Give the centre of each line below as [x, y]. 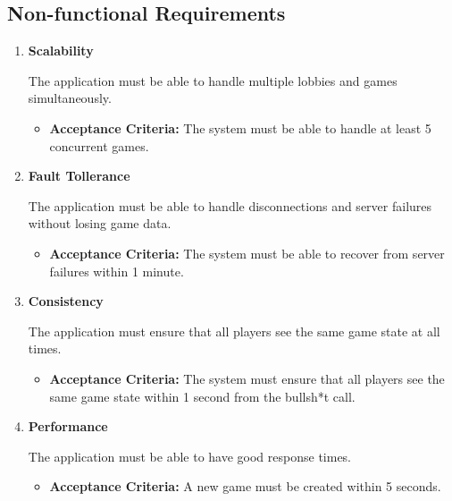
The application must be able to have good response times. [190, 456]
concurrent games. [99, 145]
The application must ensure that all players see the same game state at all [234, 331]
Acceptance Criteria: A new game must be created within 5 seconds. [245, 486]
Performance [68, 426]
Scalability [61, 51]
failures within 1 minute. [117, 271]
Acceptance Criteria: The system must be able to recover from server [247, 253]
